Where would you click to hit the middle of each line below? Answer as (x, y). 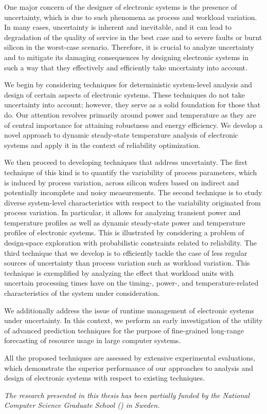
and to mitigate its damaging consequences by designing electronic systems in (126, 57)
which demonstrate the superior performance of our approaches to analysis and (129, 368)
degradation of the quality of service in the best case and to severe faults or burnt (133, 37)
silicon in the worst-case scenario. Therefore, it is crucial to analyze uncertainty (129, 47)
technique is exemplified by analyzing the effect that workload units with (119, 272)
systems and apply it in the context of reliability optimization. (102, 145)
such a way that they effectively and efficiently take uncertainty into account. (126, 67)
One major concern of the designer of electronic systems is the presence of (121, 7)
